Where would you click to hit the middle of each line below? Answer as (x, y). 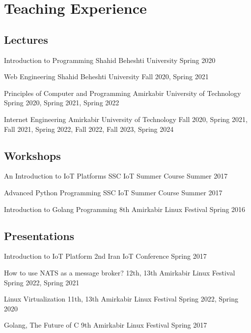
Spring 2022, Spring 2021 (42, 282)
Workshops (32, 155)
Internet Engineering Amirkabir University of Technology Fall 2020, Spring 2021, (126, 119)
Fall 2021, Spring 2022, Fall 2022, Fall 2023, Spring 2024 (89, 129)
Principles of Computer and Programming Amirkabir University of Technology (123, 93)
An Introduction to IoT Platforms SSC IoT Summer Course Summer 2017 (116, 176)
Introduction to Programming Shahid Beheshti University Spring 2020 (110, 60)
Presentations (39, 235)
